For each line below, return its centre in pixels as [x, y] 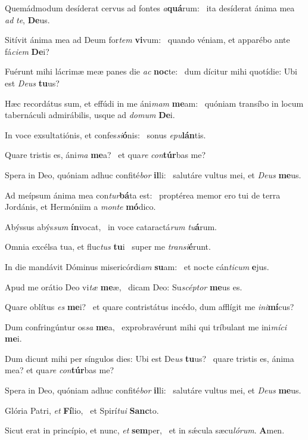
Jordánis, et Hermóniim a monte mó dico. [80, 207]
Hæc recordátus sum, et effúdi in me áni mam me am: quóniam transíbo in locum [154, 103]
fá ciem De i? [27, 51]
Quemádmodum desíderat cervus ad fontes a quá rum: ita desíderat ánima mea [150, 8]
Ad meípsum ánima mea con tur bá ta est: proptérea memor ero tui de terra [143, 195]
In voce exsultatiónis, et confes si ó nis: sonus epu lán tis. [105, 134]
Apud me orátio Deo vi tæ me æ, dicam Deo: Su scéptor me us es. [124, 286]
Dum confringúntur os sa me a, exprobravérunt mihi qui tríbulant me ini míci [146, 326]
